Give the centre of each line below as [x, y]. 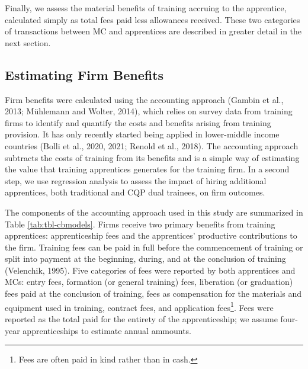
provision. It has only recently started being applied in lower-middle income [142, 134]
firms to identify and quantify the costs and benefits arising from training [138, 122]
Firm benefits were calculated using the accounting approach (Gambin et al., [144, 99]
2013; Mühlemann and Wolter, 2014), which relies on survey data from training [149, 111]
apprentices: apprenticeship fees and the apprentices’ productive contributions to [151, 235]
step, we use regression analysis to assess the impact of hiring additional [136, 180]
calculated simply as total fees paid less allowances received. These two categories [153, 19]
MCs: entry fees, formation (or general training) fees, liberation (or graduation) [149, 282]
